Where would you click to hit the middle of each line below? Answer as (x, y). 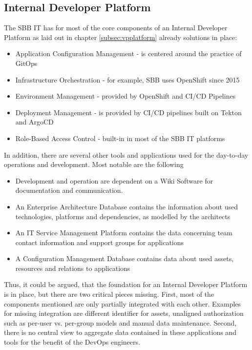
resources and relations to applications (73, 268)
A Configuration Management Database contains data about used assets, (125, 258)
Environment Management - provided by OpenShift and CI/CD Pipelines (126, 96)
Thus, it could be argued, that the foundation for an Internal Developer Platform (126, 284)
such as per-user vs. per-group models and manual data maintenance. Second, (120, 322)
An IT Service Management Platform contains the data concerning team (124, 233)
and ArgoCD (34, 122)
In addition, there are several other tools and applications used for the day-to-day (126, 154)
